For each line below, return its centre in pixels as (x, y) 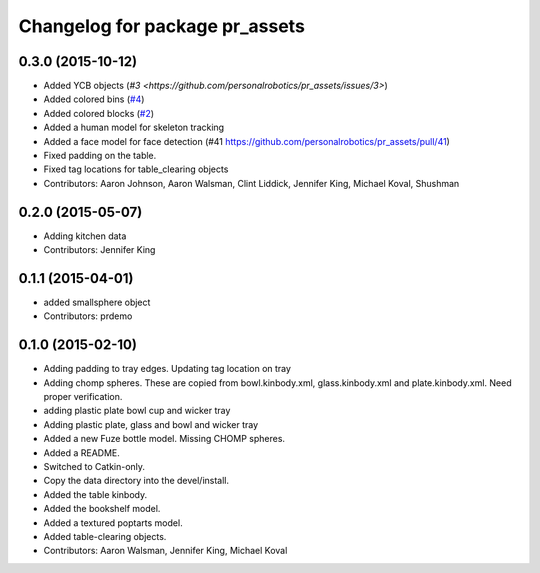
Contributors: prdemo (88, 316)
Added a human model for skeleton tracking (134, 127)
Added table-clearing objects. (105, 536)
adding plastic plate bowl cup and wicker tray (137, 411)
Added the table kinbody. (95, 494)
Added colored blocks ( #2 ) (99, 113)
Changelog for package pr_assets (161, 26)
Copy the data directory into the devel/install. (136, 481)
